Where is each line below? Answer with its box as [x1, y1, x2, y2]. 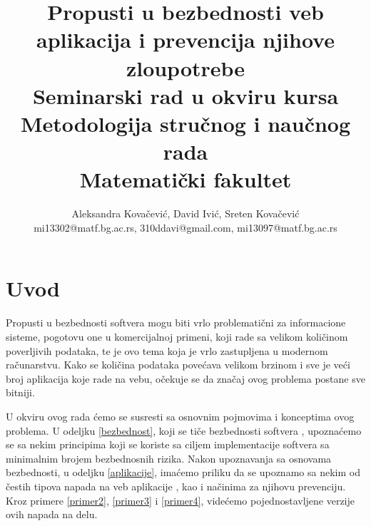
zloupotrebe [126, 53, 245, 82]
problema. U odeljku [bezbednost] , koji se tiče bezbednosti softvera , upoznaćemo [6, 423, 362, 438]
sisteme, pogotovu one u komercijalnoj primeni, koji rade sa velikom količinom [6, 329, 348, 344]
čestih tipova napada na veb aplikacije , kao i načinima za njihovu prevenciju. [6, 478, 346, 493]
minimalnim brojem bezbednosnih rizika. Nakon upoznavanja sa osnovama [6, 450, 332, 465]
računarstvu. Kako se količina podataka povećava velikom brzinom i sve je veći [6, 357, 350, 372]
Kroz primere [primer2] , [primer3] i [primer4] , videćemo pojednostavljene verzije [6, 493, 355, 507]
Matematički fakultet [79, 165, 292, 194]
